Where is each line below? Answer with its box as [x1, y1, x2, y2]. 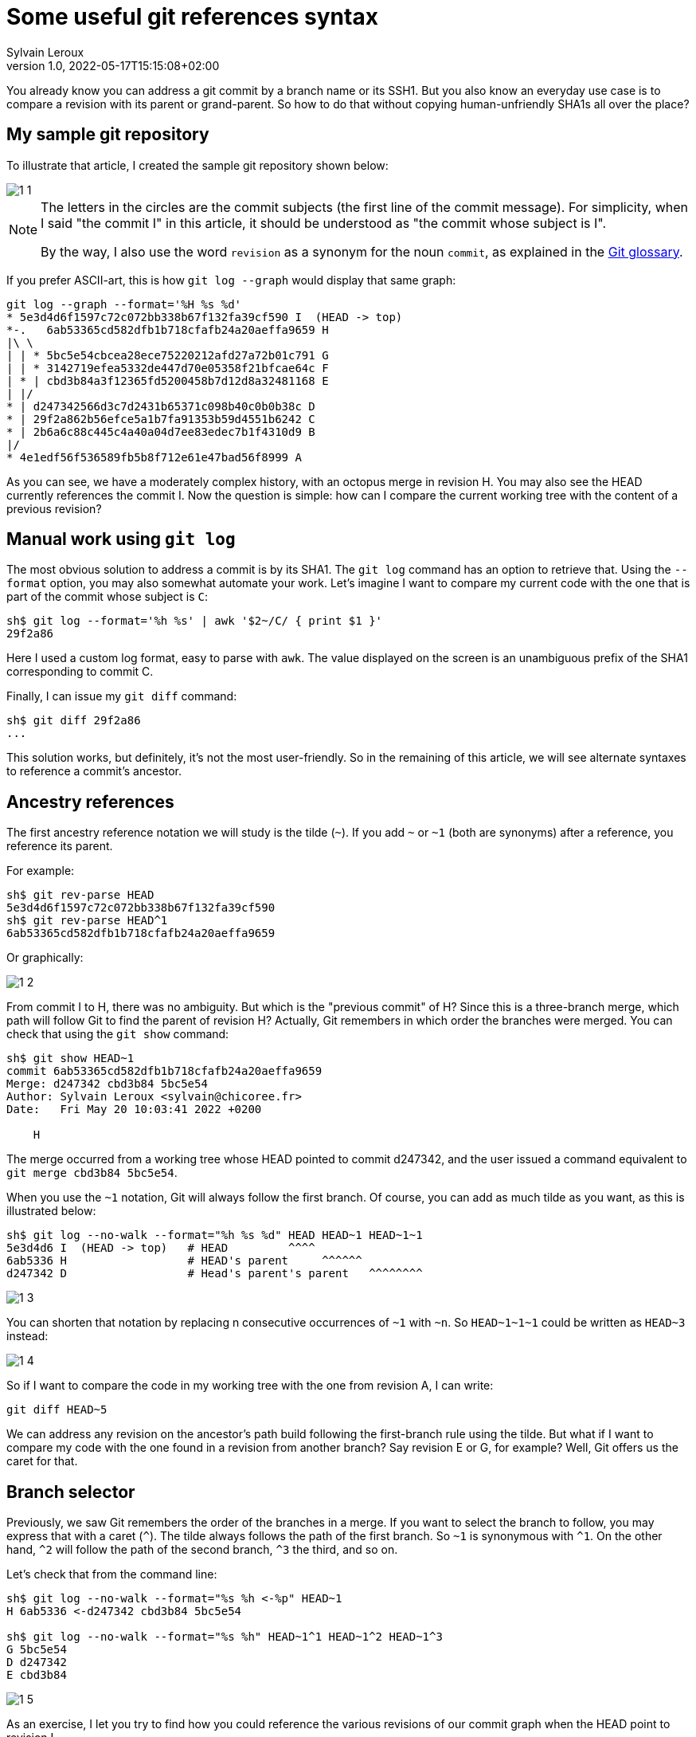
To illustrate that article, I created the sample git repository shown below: [6, 158, 389, 172]
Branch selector [6, 1481, 135, 1502]
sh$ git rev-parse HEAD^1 [6, 914, 168, 927]
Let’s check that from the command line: [6, 1567, 217, 1582]
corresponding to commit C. [6, 665, 154, 679]
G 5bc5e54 [6, 1643, 67, 1657]
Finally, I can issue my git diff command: [6, 689, 237, 704]
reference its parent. [6, 839, 113, 853]
